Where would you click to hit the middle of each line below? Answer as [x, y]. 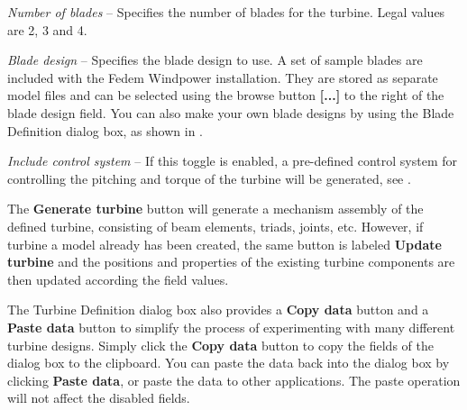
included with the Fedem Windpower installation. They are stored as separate [223, 77]
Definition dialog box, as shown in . [105, 130]
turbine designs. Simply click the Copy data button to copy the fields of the [220, 345]
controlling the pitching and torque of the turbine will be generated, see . [209, 178]
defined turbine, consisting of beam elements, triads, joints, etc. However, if [215, 226]
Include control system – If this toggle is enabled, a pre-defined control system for [233, 161]
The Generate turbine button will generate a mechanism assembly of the [215, 209]
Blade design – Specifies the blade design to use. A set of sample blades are [215, 60]
